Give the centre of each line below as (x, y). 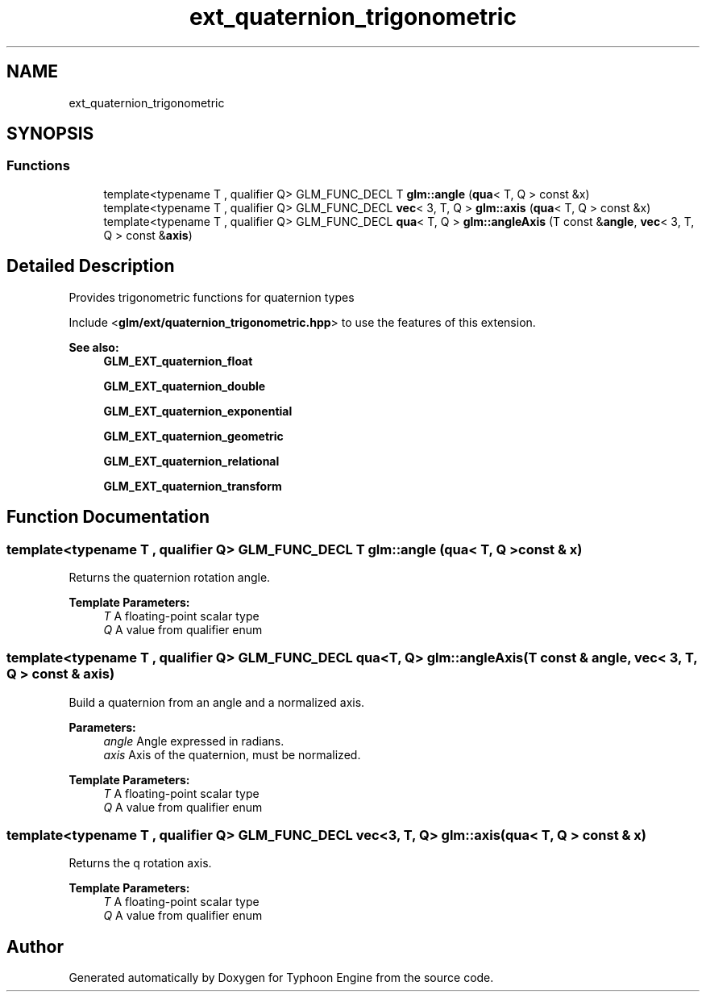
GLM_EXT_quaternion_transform (193, 486)
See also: (94, 347)
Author (35, 946)
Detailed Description (91, 266)
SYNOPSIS (50, 134)
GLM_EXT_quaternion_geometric (193, 436)
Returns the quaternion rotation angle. (170, 577)
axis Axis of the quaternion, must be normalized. (232, 754)
